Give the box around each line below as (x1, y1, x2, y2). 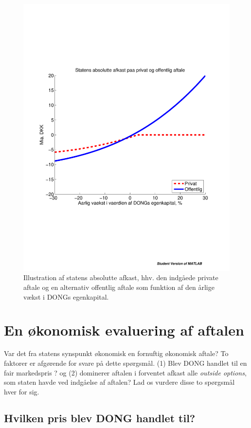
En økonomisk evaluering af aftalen (4, 320, 244, 340)
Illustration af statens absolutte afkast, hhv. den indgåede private (23, 272, 218, 283)
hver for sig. (4, 386, 39, 396)
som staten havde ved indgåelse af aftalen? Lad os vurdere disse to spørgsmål (4, 377, 235, 387)
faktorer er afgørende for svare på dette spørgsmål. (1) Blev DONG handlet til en (4, 357, 247, 368)
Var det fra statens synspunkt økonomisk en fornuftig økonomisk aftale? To (4, 348, 229, 358)
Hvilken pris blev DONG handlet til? (4, 410, 196, 425)
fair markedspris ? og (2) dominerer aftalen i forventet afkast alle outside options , (4, 367, 247, 377)
